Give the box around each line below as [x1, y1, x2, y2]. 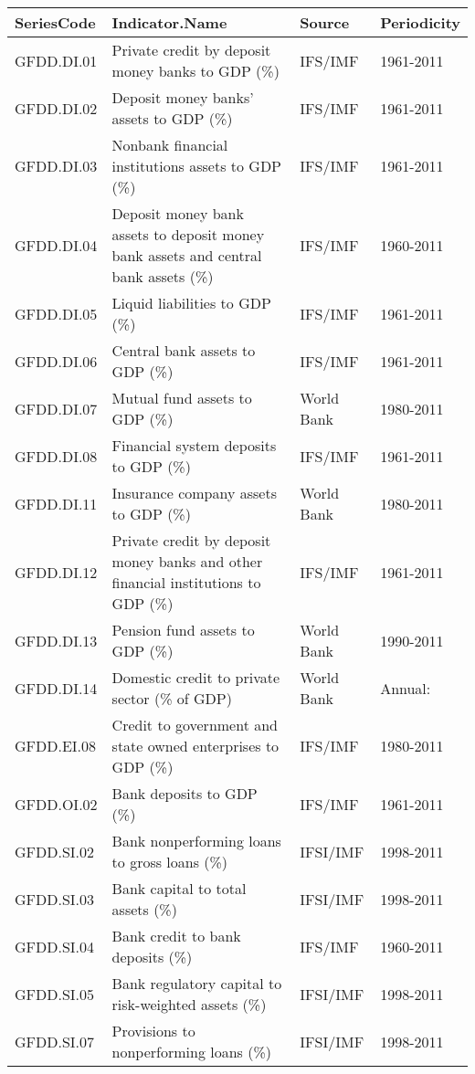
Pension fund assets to [111, 619, 255, 640]
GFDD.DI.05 [15, 302, 98, 324]
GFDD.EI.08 [15, 735, 97, 756]
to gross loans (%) [111, 851, 228, 872]
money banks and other [111, 551, 263, 572]
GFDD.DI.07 [15, 397, 98, 419]
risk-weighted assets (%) [111, 994, 267, 1015]
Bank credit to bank [111, 925, 241, 946]
